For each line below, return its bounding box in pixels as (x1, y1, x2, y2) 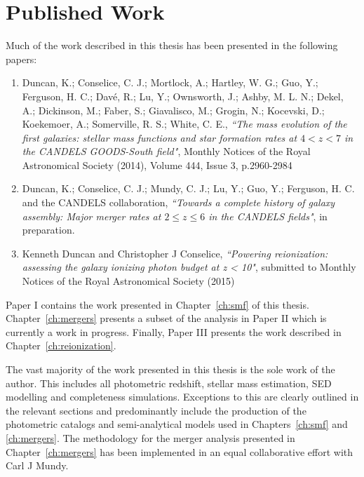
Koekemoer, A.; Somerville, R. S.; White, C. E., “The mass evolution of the (22, 116, 347, 131)
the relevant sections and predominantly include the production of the (6, 403, 306, 417)
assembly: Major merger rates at (22, 208, 161, 223)
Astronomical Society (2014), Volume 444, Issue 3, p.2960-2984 (22, 157, 292, 172)
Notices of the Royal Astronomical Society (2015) (22, 274, 235, 288)
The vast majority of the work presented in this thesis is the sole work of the (6, 362, 335, 376)
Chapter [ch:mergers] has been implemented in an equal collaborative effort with (6, 444, 353, 459)
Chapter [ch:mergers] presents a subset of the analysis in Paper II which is (6, 311, 327, 325)
